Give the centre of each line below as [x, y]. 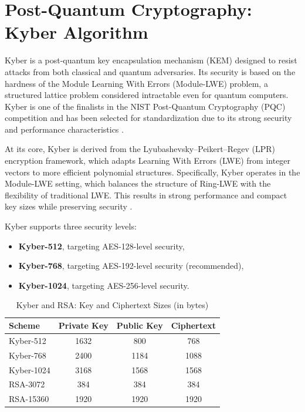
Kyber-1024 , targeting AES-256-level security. [104, 285]
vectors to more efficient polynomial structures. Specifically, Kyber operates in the [152, 172]
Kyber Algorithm [77, 32]
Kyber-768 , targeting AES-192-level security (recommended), [131, 266]
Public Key [140, 325]
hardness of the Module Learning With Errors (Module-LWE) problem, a [136, 83]
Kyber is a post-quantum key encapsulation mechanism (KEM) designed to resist [151, 60]
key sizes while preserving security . [69, 206]
